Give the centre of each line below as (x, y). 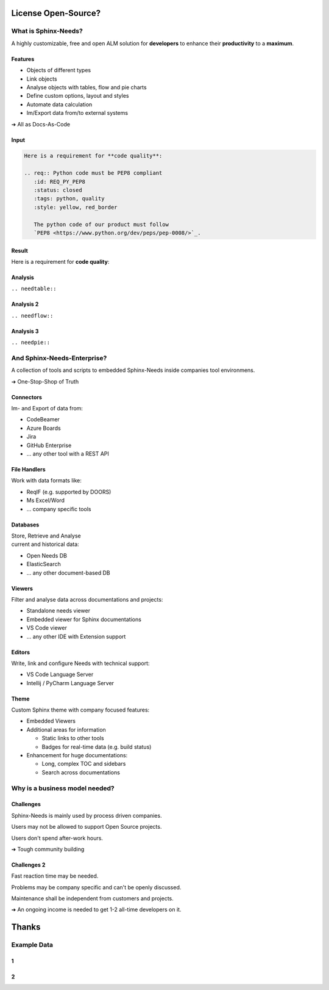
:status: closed (58, 190)
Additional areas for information (66, 729)
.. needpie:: (31, 343)
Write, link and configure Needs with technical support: (80, 663)
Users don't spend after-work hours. (57, 838)
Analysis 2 (25, 304)
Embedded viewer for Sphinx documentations (84, 619)
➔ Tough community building (48, 849)
